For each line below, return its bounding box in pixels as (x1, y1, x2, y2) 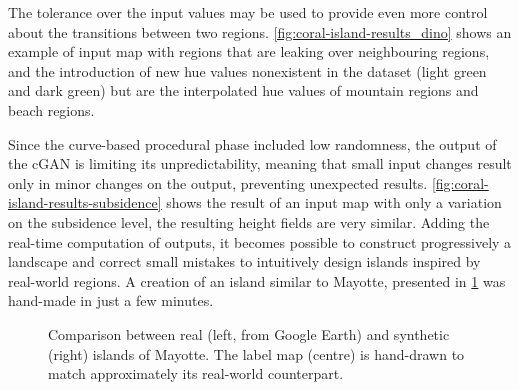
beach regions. (8, 99, 95, 120)
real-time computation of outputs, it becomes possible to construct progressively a (8, 231, 512, 252)
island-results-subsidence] (8, 192, 162, 213)
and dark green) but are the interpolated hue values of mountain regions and (8, 80, 479, 101)
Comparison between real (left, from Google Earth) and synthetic (48, 323, 450, 344)
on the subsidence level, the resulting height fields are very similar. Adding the (8, 211, 490, 232)
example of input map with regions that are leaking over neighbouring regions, (8, 41, 490, 62)
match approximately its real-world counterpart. (48, 363, 344, 384)
